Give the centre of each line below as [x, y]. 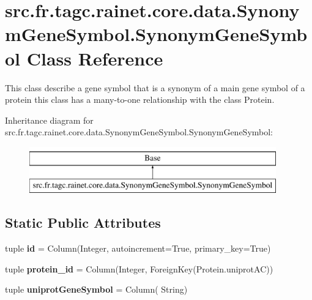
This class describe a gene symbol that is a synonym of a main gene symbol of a [155, 87]
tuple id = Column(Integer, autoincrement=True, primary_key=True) [138, 248]
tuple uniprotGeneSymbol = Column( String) [96, 289]
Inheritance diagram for [49, 120]
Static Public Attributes [83, 223]
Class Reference [95, 58]
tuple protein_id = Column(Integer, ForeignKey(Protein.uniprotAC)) [139, 268]
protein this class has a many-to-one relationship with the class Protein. [140, 99]
